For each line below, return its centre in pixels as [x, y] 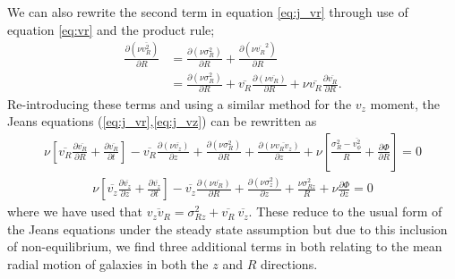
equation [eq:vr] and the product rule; [111, 29]
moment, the [405, 103]
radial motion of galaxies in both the [108, 263]
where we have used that [75, 211]
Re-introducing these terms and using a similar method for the [180, 103]
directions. [289, 263]
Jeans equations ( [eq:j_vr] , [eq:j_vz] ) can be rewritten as [162, 121]
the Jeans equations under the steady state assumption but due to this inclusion [227, 228]
